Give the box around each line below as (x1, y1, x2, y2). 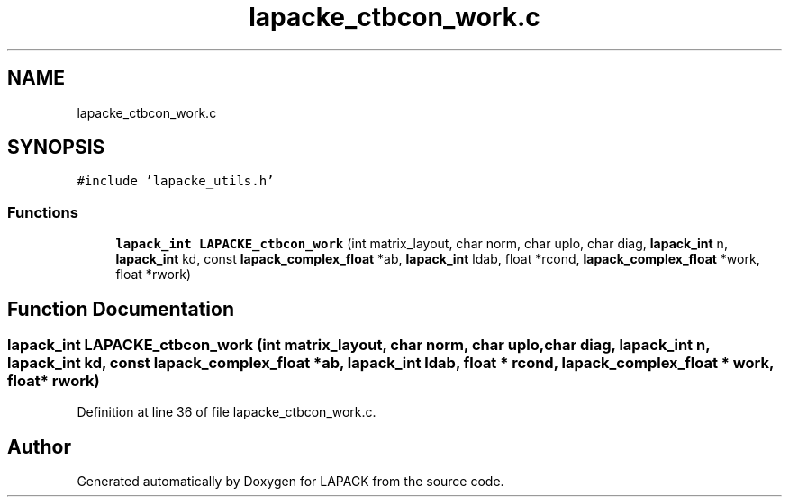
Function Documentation (7, 297, 234, 320)
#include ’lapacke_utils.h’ (77, 174, 275, 189)
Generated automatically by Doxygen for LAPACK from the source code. (77, 473, 504, 490)
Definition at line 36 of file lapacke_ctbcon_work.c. (77, 404, 376, 420)
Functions (7, 202, 78, 221)
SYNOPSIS (7, 136, 105, 159)
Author (7, 435, 71, 458)
